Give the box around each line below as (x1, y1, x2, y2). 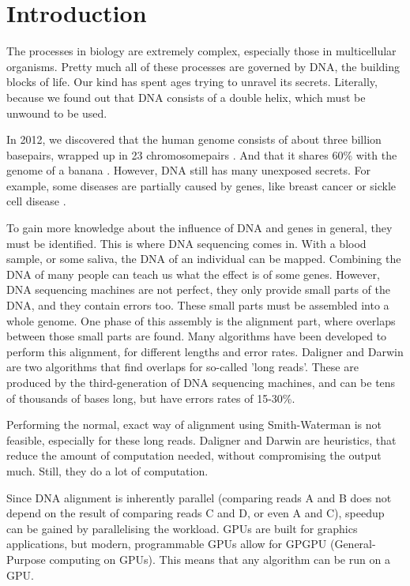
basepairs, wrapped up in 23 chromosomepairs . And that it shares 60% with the (6, 146, 397, 163)
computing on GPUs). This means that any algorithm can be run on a (49, 550, 390, 567)
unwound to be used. (6, 104, 107, 121)
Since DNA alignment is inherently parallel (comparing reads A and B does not (6, 489, 392, 505)
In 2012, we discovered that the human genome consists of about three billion (6, 131, 382, 148)
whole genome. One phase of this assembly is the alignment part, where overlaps (6, 312, 396, 329)
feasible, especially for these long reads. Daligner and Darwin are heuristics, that (6, 431, 397, 448)
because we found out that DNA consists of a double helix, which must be (6, 88, 366, 105)
